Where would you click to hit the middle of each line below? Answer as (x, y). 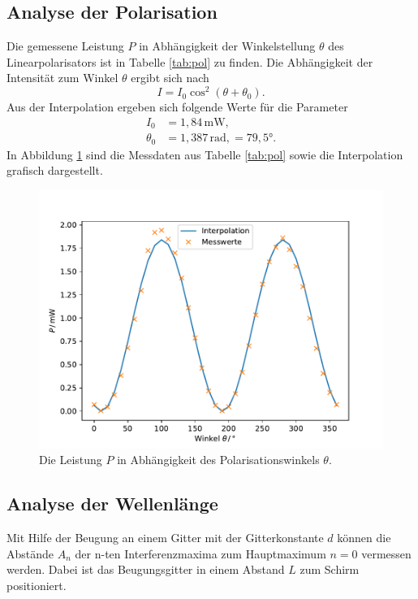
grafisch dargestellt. (55, 170)
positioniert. (37, 585)
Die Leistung (71, 460)
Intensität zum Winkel (62, 78)
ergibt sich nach (170, 78)
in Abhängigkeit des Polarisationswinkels (218, 460)
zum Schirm (330, 569)
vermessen (386, 553)
